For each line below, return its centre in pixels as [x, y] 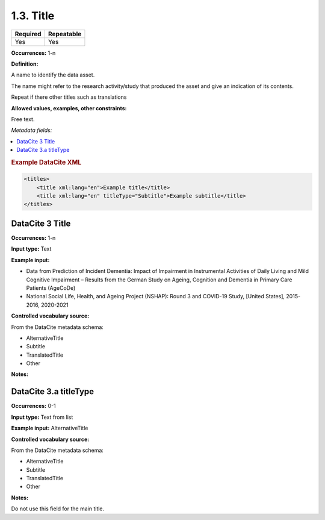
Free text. [23, 119]
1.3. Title [33, 16]
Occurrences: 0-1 [34, 406]
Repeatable [65, 34]
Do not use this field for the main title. [58, 509]
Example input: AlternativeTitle [50, 428]
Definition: [25, 64]
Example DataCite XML [46, 162]
